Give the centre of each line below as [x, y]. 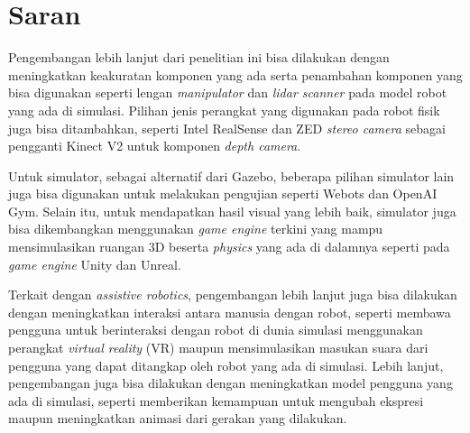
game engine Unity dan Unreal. [95, 264]
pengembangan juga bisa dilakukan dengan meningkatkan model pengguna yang [230, 383]
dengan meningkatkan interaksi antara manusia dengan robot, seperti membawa [230, 312]
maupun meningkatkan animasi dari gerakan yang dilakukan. [178, 418]
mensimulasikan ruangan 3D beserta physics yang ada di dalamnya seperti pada [229, 247]
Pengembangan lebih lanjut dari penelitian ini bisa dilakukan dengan [199, 57]
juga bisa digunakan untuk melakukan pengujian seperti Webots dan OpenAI [223, 193]
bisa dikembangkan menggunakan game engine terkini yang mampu [196, 229]
